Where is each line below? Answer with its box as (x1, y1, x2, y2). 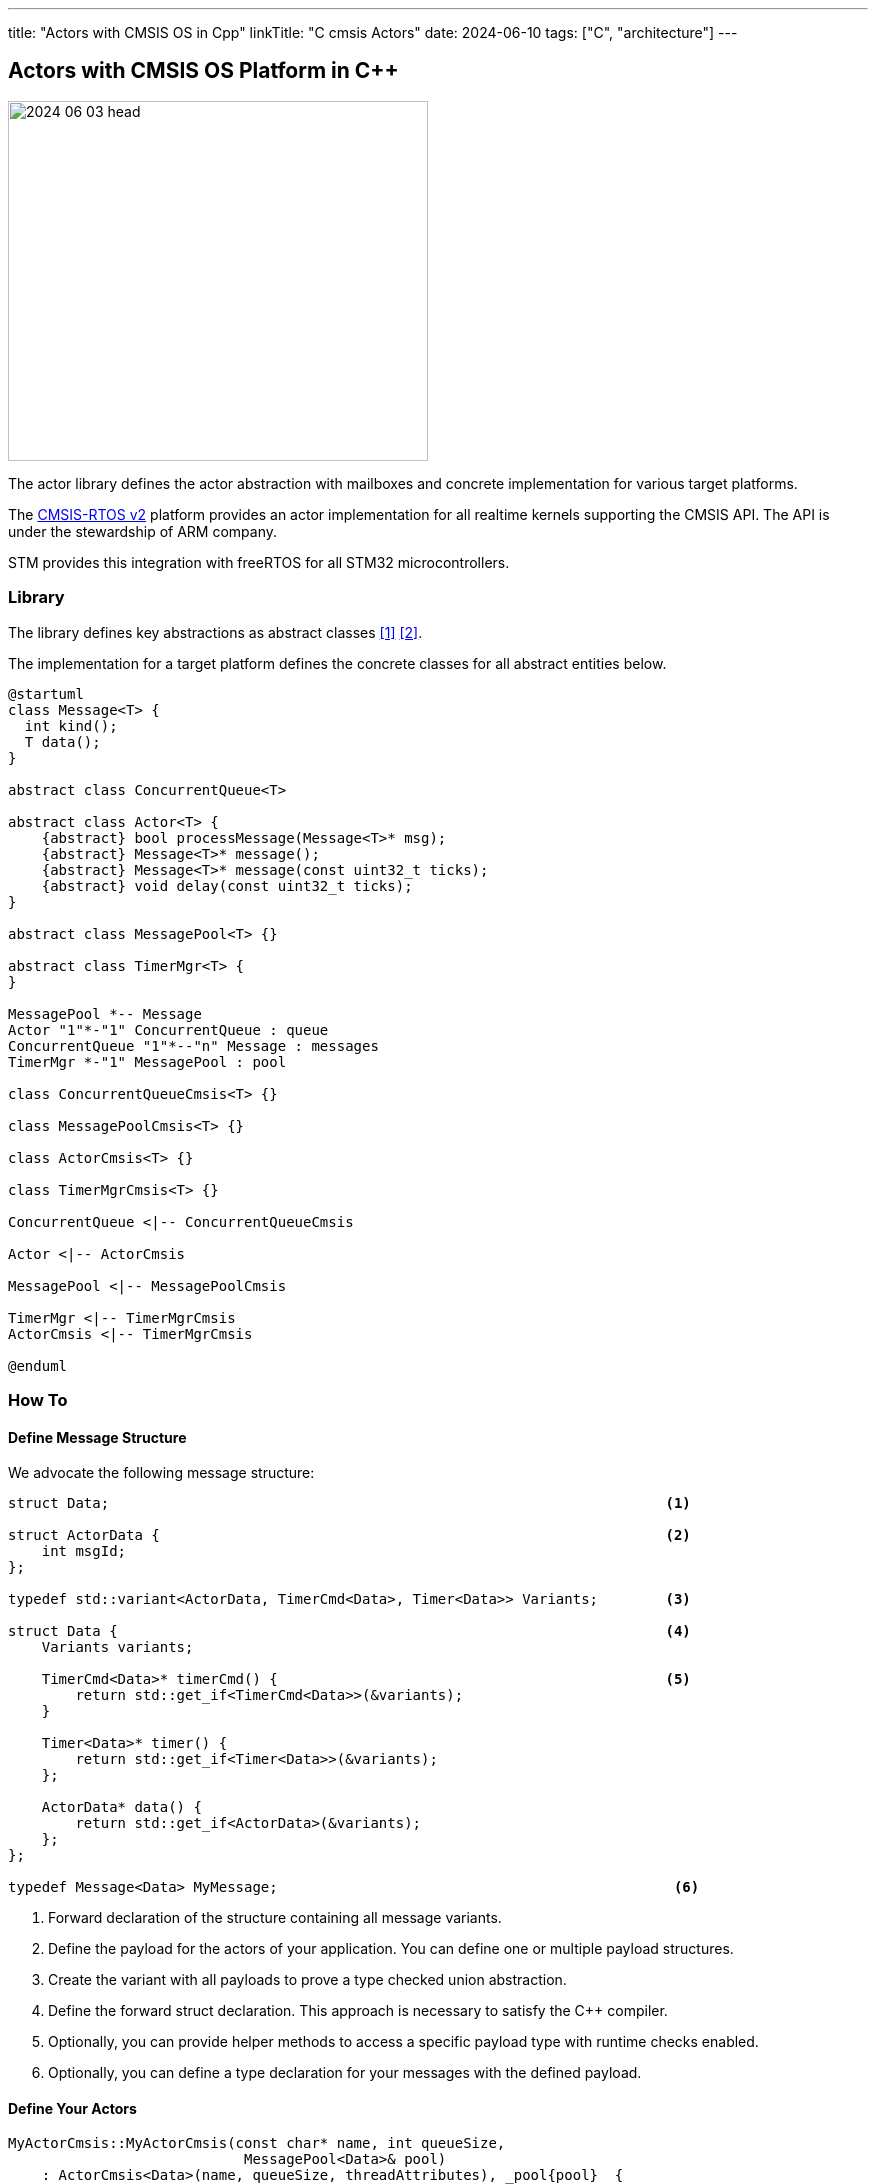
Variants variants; (41, 1639, 194, 1656)
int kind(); (24, 717, 118, 734)
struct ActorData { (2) (8, 1527, 691, 1544)
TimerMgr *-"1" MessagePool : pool (8, 1053, 287, 1070)
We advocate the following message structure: (8, 1464, 315, 1482)
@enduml (8, 1357, 68, 1374)
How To (8, 1389, 68, 1410)
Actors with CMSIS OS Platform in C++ (8, 58, 399, 84)
